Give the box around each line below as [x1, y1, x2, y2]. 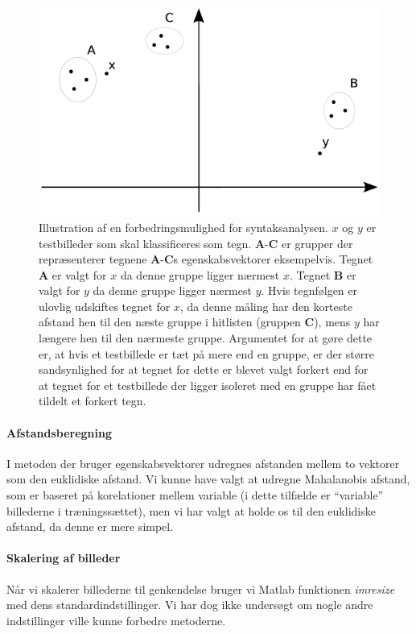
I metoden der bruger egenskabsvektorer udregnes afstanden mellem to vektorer [6, 454, 400, 471]
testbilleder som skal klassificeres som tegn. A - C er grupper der [39, 234, 353, 251]
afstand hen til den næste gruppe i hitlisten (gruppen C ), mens [39, 313, 351, 330]
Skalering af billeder [6, 549, 121, 566]
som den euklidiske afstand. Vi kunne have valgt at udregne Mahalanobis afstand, [6, 470, 410, 487]
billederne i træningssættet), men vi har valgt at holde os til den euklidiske [6, 502, 376, 519]
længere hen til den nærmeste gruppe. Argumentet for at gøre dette [39, 329, 373, 346]
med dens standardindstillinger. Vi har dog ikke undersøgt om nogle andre [6, 596, 373, 613]
